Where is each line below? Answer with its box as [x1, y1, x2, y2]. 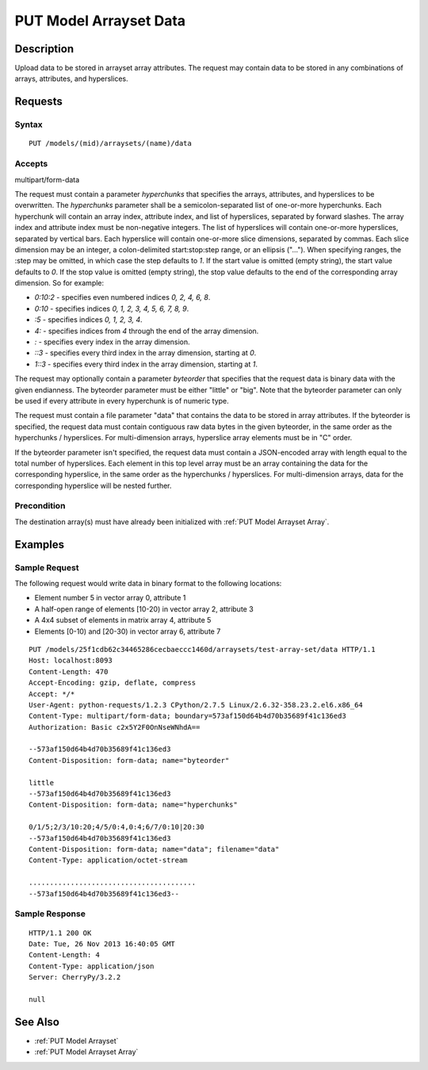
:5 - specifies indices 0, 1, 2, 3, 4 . [34, 315, 143, 324]
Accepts [14, 159, 48, 170]
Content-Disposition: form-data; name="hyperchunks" [29, 800, 238, 809]
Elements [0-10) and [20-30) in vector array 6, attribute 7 [34, 627, 221, 636]
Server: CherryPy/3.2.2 [29, 972, 121, 982]
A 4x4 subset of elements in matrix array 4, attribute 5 [34, 616, 212, 625]
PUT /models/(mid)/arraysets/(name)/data [29, 139, 192, 148]
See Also [14, 1015, 59, 1029]
